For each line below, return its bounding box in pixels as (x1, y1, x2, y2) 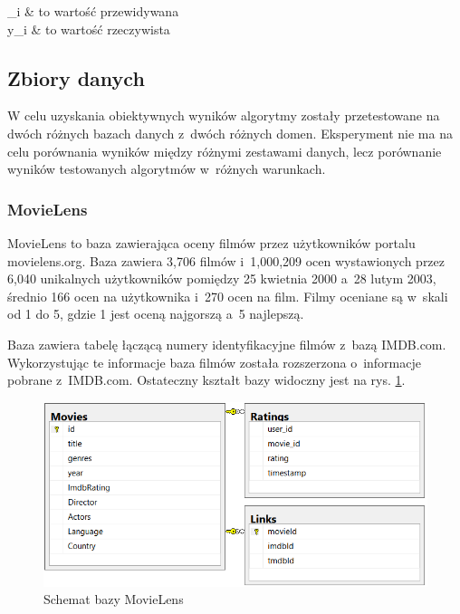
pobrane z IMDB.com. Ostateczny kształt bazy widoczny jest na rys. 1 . (7, 370, 406, 389)
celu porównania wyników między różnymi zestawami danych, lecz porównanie (7, 141, 442, 160)
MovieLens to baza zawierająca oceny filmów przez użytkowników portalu (7, 233, 416, 252)
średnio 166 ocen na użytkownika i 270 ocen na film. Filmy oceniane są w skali (7, 286, 448, 305)
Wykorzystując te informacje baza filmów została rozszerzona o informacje (7, 352, 421, 371)
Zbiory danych (7, 63, 145, 91)
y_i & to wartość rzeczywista (7, 19, 170, 38)
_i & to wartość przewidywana (7, 2, 179, 20)
